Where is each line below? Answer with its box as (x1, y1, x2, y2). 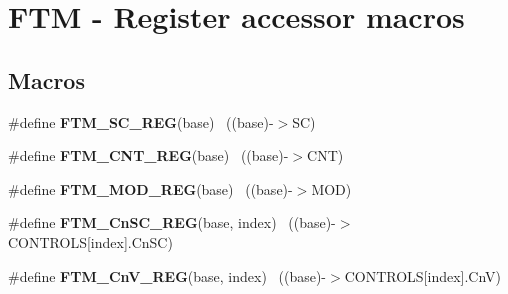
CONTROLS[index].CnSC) (8, 231, 173, 252)
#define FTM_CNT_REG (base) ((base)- (8, 145, 289, 166)
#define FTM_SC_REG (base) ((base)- (8, 111, 274, 132)
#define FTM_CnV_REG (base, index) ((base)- (8, 265, 327, 286)
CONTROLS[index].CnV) (344, 265, 502, 286)
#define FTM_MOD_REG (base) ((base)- (8, 178, 293, 199)
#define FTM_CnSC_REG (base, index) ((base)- (8, 212, 336, 233)
